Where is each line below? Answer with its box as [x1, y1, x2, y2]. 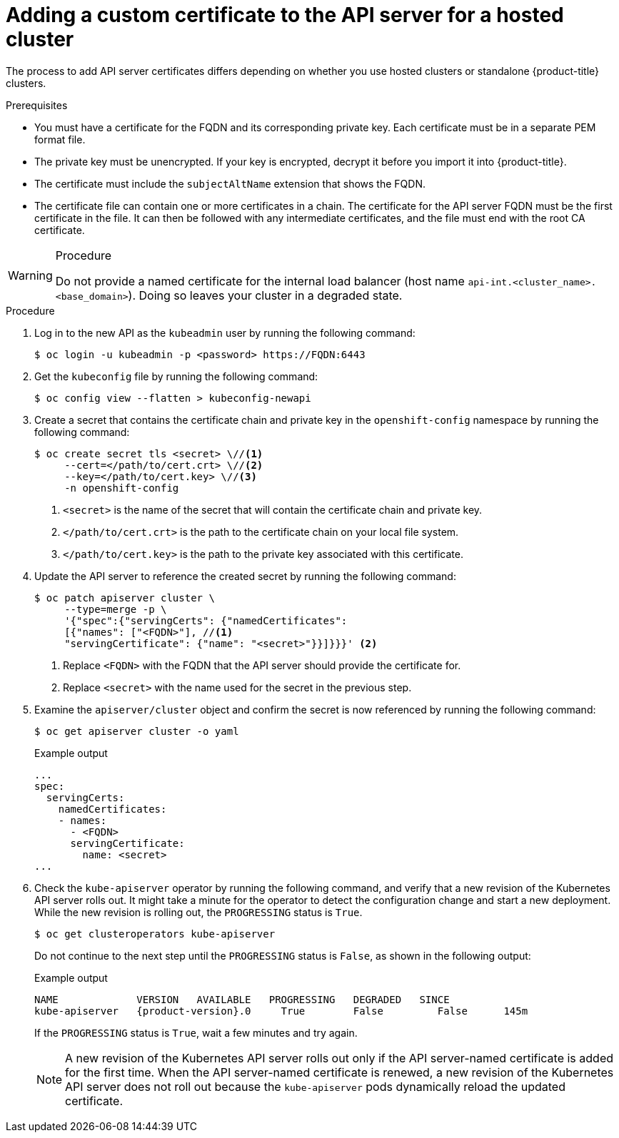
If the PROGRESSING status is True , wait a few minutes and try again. [34, 1026, 358, 1039]
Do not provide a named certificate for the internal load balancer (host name [55, 273, 465, 288]
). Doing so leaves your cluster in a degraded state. [128, 288, 403, 303]
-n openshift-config [64, 482, 179, 494]
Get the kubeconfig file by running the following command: [34, 370, 318, 382]
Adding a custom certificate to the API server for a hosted [6, 3, 564, 27]
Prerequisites [6, 98, 68, 111]
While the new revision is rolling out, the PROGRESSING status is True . [34, 905, 363, 918]
